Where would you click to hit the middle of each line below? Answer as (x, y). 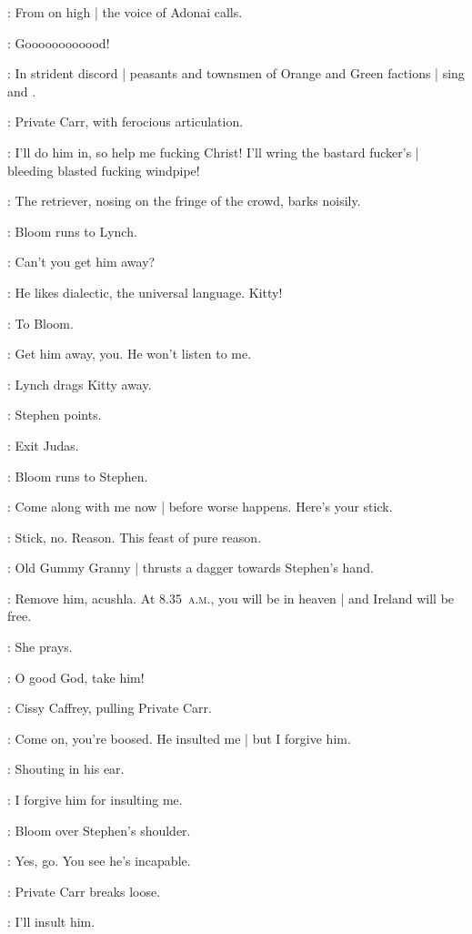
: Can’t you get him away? (81, 262)
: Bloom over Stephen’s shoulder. (99, 830)
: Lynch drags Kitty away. (80, 384)
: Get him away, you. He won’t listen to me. (130, 354)
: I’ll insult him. (51, 922)
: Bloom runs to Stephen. (78, 476)
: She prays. (40, 647)
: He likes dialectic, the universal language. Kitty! (145, 292)
